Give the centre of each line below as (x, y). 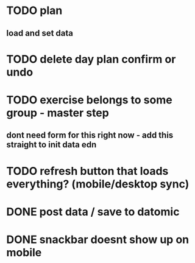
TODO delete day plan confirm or (91, 59)
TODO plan (34, 11)
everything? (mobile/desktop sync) (98, 184)
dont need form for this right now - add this (90, 135)
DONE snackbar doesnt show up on (98, 240)
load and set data (40, 33)
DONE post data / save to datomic (93, 212)
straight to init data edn (51, 145)
